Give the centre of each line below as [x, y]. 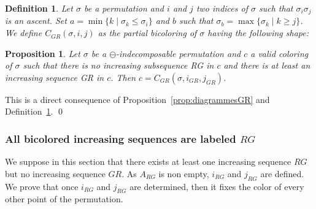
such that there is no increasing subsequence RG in [118, 65]
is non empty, [184, 173]
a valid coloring [279, 53]
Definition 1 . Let [39, 8]
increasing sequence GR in [55, 77]
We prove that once [42, 186]
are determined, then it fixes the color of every [217, 186]
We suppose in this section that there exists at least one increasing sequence [148, 161]
